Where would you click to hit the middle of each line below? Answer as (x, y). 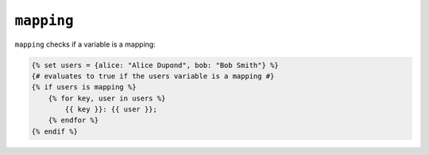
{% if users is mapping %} (84, 87)
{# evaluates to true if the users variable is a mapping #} (153, 76)
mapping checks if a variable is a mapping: (85, 44)
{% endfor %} (73, 120)
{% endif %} (55, 131)
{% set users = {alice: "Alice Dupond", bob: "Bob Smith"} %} (155, 65)
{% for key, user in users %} (107, 98)
